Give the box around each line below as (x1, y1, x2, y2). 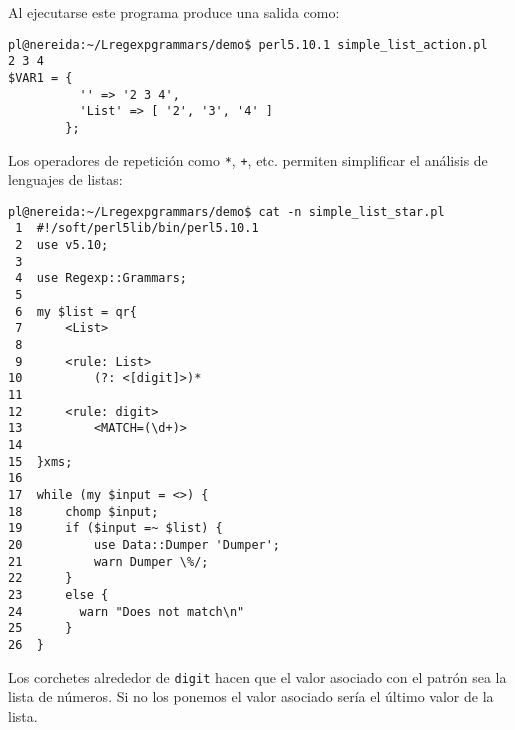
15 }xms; (8, 454, 73, 469)
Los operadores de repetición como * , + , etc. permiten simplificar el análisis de (8, 149, 488, 170)
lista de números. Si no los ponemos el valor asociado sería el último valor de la (8, 686, 494, 707)
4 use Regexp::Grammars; (15, 271, 187, 286)
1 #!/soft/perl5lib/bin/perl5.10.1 (15, 221, 259, 236)
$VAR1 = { (8, 70, 73, 85)
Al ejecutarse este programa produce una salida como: (8, 2, 340, 22)
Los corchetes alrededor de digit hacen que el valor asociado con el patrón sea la (8, 666, 507, 687)
